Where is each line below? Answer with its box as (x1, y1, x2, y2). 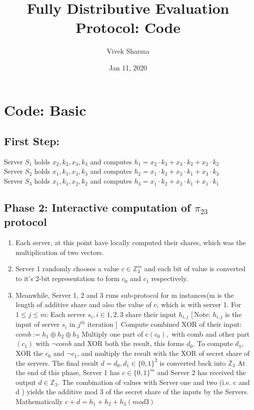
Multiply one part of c (81, 328, 149, 339)
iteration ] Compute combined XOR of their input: (87, 319, 242, 329)
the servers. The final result (15, 357, 99, 368)
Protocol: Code (75, 17, 181, 37)
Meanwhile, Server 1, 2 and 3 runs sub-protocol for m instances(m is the (15, 289, 234, 300)
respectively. (151, 273, 188, 284)
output (15, 377, 36, 387)
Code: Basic (4, 99, 87, 120)
